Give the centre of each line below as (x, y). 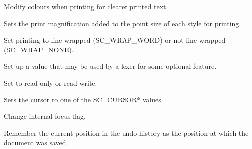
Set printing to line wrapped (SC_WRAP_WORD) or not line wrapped (115, 40)
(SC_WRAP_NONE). (39, 49)
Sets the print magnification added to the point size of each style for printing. (123, 23)
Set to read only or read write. (51, 82)
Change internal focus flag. (45, 116)
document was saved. (36, 142)
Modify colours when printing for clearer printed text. (86, 6)
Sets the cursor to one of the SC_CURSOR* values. (84, 99)
